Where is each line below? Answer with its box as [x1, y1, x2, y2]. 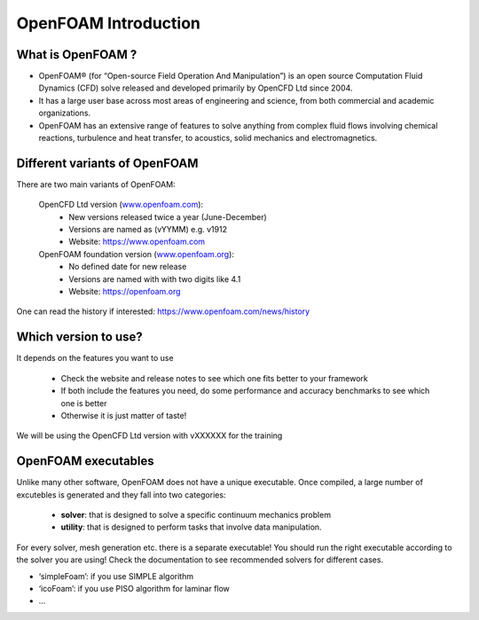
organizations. [38, 107, 91, 119]
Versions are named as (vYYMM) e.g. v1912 [68, 224, 228, 235]
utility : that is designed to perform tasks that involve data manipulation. [60, 522, 323, 532]
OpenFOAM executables [16, 453, 154, 469]
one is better [60, 397, 107, 408]
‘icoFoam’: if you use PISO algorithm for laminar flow [38, 583, 231, 593]
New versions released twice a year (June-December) [68, 211, 268, 222]
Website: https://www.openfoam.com [68, 236, 206, 247]
